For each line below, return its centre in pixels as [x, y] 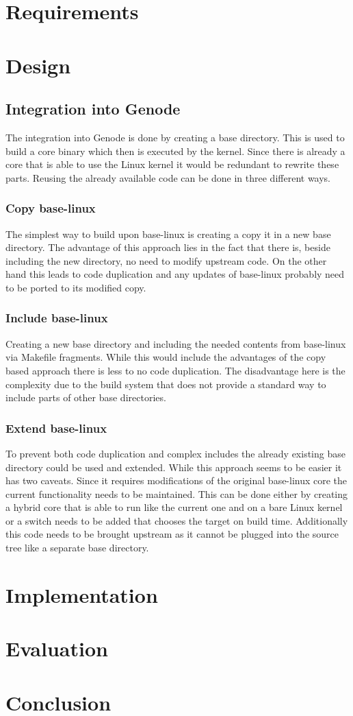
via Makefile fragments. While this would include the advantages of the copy [166, 357]
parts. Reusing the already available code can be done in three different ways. [168, 177]
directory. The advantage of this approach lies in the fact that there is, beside [168, 247]
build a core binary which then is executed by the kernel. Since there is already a [175, 151]
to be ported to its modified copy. [76, 287]
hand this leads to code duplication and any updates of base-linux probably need [175, 274]
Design [38, 65]
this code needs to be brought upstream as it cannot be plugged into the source [172, 534]
